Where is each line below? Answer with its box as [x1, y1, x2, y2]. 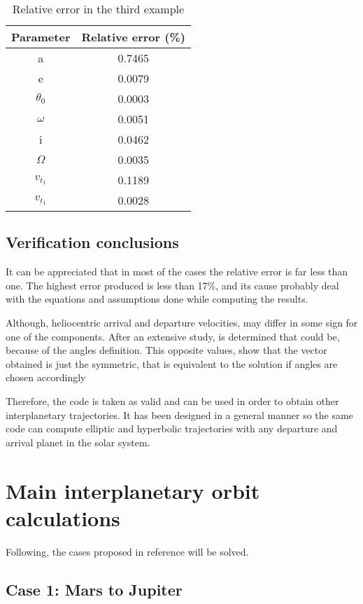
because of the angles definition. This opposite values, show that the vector [6, 343, 327, 357]
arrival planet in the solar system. [6, 434, 150, 449]
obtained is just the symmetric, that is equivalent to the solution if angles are [6, 356, 338, 371]
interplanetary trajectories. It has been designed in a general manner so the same [6, 407, 353, 422]
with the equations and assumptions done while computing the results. [6, 291, 308, 306]
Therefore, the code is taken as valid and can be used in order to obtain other [6, 393, 339, 408]
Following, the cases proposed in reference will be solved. [6, 544, 249, 558]
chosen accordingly [6, 370, 86, 385]
